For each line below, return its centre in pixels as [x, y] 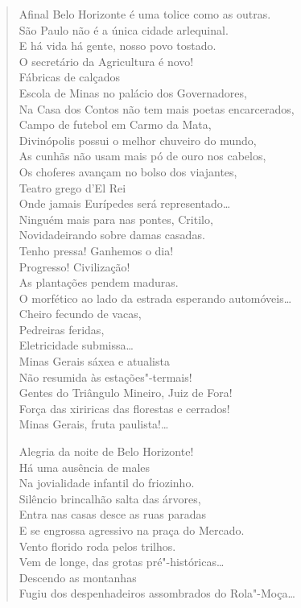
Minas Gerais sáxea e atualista [94, 361]
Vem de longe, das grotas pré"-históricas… [122, 562]
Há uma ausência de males [85, 467]
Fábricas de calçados [69, 77]
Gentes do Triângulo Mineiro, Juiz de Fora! [126, 393]
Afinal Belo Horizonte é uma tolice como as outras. [145, 14]
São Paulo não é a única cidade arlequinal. [124, 29]
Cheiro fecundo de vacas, [80, 314]
